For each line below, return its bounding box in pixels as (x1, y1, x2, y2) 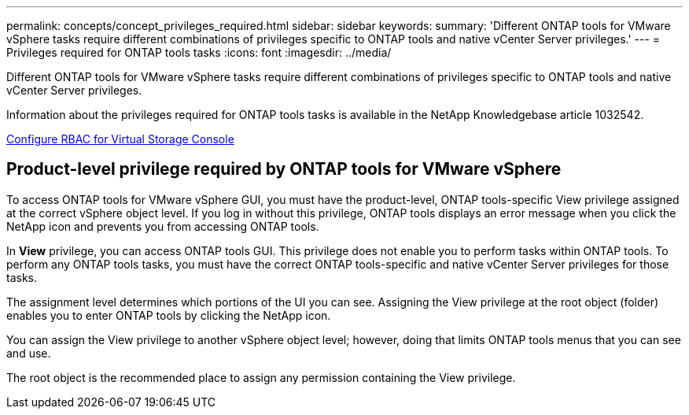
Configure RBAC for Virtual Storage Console (6, 132, 234, 146)
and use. (6, 346, 51, 360)
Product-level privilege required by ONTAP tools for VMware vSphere (6, 159, 562, 180)
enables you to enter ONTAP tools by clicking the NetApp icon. (6, 308, 331, 322)
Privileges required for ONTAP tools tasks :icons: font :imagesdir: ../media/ (6, 46, 392, 59)
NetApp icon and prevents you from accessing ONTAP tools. (6, 219, 319, 233)
